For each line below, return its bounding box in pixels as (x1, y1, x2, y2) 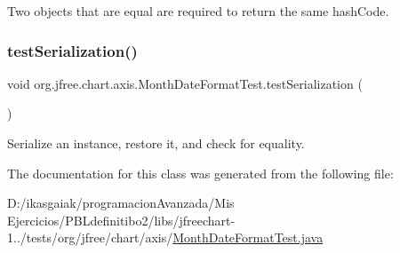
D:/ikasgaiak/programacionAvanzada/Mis (7, 194, 235, 212)
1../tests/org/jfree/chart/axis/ (7, 228, 173, 247)
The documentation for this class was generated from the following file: (7, 163, 394, 182)
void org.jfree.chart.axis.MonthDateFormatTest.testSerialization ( (7, 74, 363, 92)
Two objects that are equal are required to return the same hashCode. (7, 2, 389, 20)
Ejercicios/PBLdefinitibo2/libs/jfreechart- (7, 210, 236, 229)
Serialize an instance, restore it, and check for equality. (7, 134, 305, 152)
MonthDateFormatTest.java (172, 228, 324, 247)
